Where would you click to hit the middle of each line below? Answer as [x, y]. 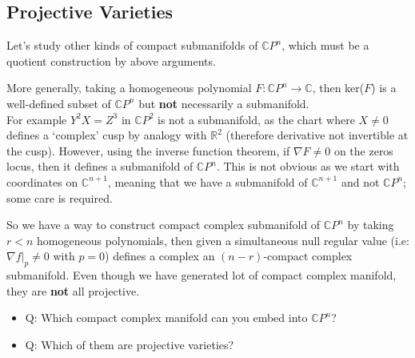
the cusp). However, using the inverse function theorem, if [148, 150]
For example [37, 119]
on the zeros [363, 150]
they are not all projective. [73, 290]
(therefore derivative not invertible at [317, 135]
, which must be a [325, 45]
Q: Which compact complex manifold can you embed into [166, 318]
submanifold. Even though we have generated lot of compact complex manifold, [202, 275]
